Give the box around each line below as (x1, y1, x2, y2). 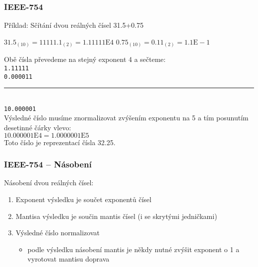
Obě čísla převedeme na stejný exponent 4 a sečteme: (4, 54, 166, 64)
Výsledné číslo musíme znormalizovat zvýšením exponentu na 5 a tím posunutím (4, 112, 249, 123)
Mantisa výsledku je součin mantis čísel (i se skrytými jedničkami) (15, 211, 217, 221)
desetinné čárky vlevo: (4, 122, 71, 133)
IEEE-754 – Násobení (4, 158, 92, 170)
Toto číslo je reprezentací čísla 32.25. (4, 137, 116, 147)
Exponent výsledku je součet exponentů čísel (15, 194, 152, 205)
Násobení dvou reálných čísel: (4, 177, 94, 188)
